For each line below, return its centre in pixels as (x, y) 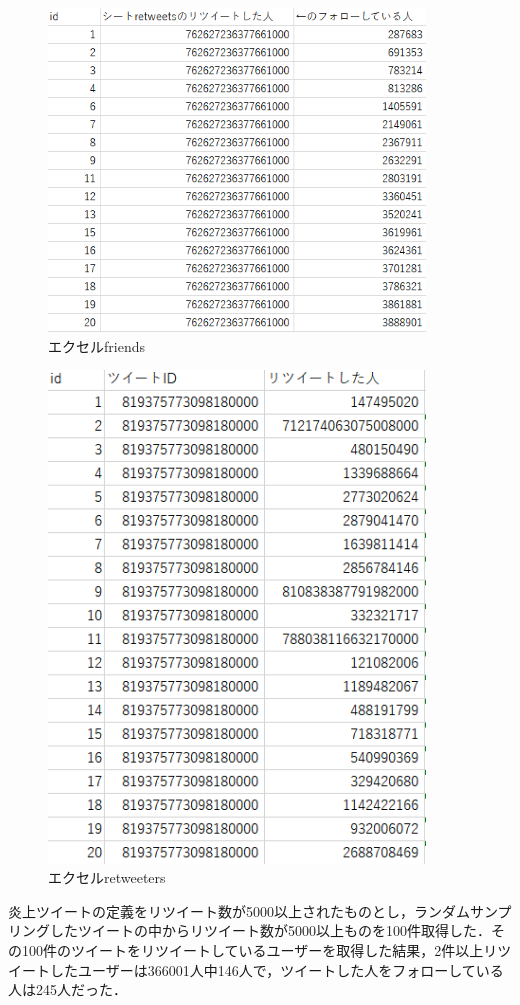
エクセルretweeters (107, 877)
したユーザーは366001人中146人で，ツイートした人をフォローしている (276, 969)
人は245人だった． (67, 989)
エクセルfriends (96, 345)
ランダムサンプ (462, 910)
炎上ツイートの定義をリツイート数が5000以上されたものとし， (211, 910)
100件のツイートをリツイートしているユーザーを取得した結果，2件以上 (252, 949)
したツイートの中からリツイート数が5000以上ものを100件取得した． (270, 930)
